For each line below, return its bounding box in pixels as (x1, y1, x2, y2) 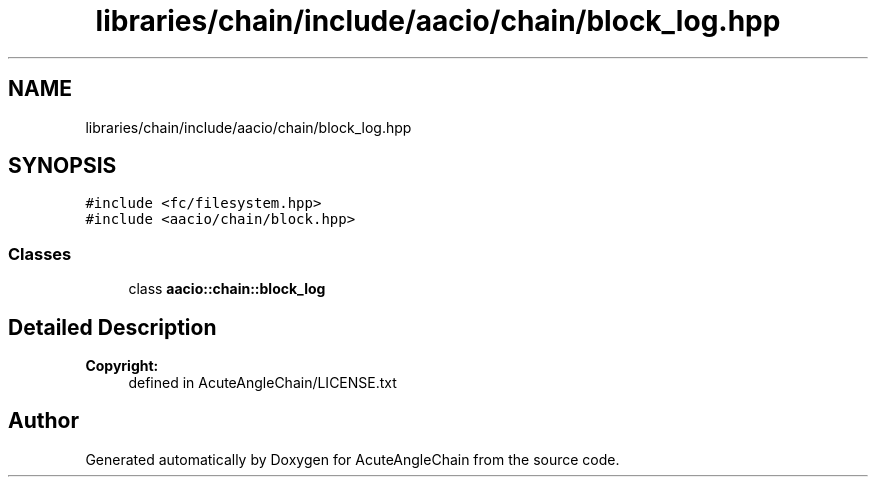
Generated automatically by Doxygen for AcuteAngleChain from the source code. (85, 450, 620, 468)
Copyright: (85, 357, 159, 375)
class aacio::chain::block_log (128, 280, 326, 298)
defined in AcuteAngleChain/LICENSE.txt (128, 374, 397, 392)
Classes (8, 243, 72, 264)
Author (8, 408, 79, 434)
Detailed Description (8, 314, 217, 340)
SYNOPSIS (8, 153, 117, 179)
